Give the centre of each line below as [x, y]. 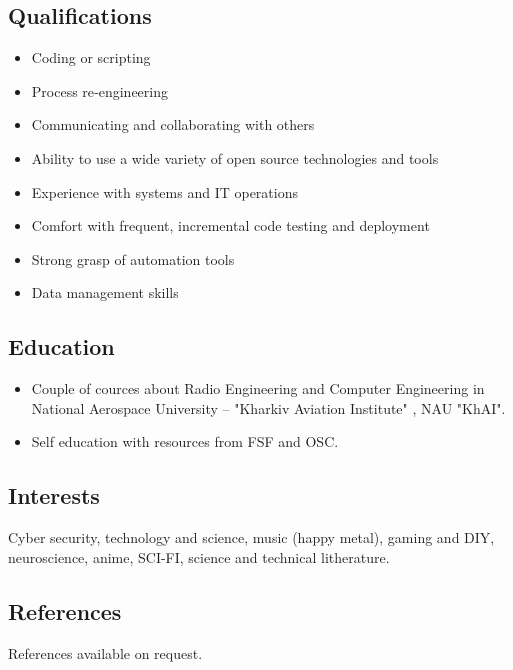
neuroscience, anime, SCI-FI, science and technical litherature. [199, 556]
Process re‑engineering [99, 90]
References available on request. [105, 652]
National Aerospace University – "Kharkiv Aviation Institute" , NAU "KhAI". [268, 407]
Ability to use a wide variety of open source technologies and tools [235, 157]
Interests [54, 495]
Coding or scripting [91, 57]
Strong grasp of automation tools [133, 258]
